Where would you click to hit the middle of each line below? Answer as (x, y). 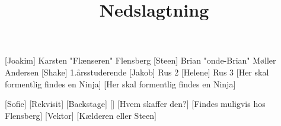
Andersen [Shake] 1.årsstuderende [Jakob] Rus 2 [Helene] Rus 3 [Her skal (137, 72)
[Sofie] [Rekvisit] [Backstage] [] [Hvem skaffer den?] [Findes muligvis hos (135, 104)
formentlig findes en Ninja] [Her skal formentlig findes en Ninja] (120, 84)
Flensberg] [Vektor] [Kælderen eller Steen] (81, 115)
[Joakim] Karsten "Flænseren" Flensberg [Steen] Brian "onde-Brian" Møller (140, 60)
